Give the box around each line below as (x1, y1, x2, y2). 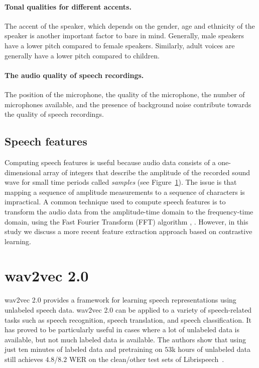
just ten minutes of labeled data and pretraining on (5, 344, 163, 354)
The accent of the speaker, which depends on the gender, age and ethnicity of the (5, 20, 255, 31)
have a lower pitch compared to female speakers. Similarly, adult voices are (5, 40, 235, 50)
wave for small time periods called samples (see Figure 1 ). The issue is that (5, 177, 237, 187)
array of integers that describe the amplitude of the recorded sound (43, 167, 250, 177)
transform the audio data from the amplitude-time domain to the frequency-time (5, 206, 253, 216)
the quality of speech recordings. (5, 109, 104, 119)
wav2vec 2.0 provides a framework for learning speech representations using (5, 295, 236, 305)
